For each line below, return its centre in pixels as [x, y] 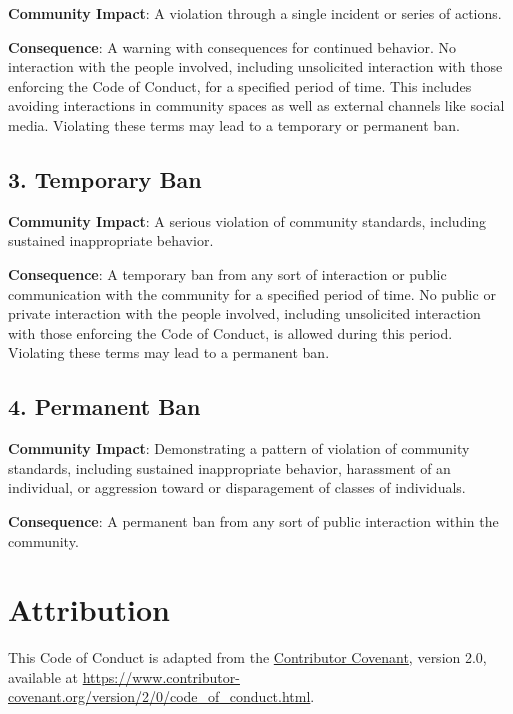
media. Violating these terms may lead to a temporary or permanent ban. [234, 124]
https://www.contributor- [161, 676]
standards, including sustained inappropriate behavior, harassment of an [229, 467]
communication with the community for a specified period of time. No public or [252, 293]
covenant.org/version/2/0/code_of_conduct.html [159, 696]
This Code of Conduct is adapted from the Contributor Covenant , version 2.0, [247, 657]
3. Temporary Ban [105, 178]
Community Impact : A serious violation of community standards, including [247, 220]
